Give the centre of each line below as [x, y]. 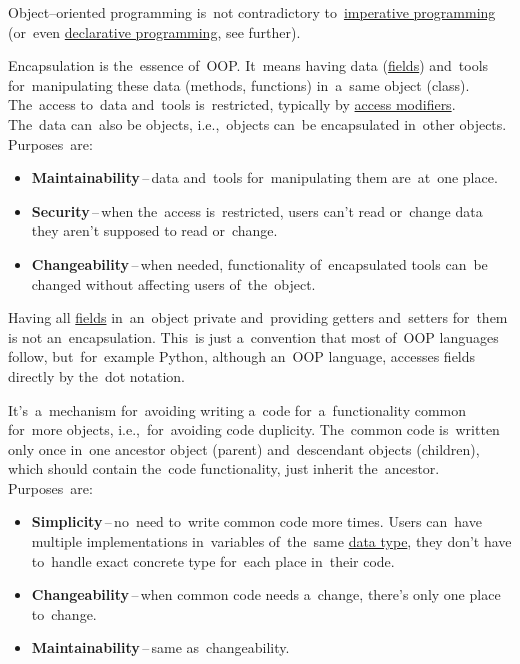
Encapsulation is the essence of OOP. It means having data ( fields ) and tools [248, 65]
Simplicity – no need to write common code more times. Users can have [256, 521]
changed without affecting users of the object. [173, 283]
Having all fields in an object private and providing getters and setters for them [258, 317]
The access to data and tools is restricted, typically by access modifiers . [232, 104]
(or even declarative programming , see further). [154, 31]
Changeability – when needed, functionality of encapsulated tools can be [259, 263]
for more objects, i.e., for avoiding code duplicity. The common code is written [254, 429]
